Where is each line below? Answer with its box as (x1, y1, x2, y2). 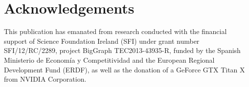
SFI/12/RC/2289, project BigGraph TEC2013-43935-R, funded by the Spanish (4, 45, 241, 55)
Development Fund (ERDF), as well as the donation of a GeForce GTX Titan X (4, 64, 245, 74)
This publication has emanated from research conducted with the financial (4, 26, 227, 36)
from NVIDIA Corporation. (4, 74, 87, 84)
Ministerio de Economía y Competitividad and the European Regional (4, 54, 215, 65)
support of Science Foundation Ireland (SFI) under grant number (4, 35, 200, 46)
